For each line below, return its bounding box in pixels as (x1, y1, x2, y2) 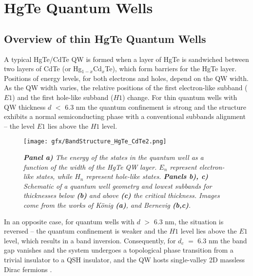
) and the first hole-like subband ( (12, 92, 114, 102)
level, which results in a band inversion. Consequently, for (4, 235, 176, 245)
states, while (36, 171, 73, 181)
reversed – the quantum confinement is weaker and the (4, 226, 167, 236)
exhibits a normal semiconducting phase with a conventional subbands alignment (4, 111, 246, 121)
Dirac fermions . (4, 264, 52, 274)
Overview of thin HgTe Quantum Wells (4, 31, 206, 46)
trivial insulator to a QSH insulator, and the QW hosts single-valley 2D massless (4, 254, 245, 264)
